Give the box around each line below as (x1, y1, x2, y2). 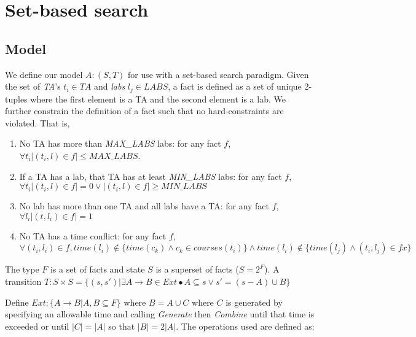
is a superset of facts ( (155, 263, 239, 276)
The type (5, 263, 39, 276)
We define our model (5, 68, 83, 80)
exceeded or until (5, 319, 69, 332)
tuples (5, 92, 28, 105)
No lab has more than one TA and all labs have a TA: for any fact (19, 199, 270, 212)
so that (108, 319, 135, 332)
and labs (94, 80, 125, 93)
